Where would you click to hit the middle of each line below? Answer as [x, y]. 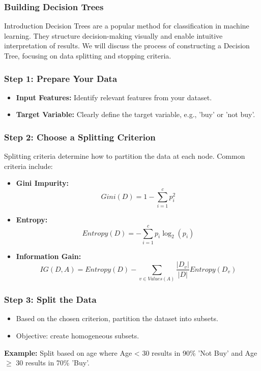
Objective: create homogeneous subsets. [78, 336]
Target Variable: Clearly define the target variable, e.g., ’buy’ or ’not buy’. [136, 114]
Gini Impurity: [42, 183]
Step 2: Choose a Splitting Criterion [80, 137]
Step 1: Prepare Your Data [61, 78]
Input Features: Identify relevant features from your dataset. [114, 97]
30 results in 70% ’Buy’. [53, 363]
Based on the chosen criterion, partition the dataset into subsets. [117, 318]
